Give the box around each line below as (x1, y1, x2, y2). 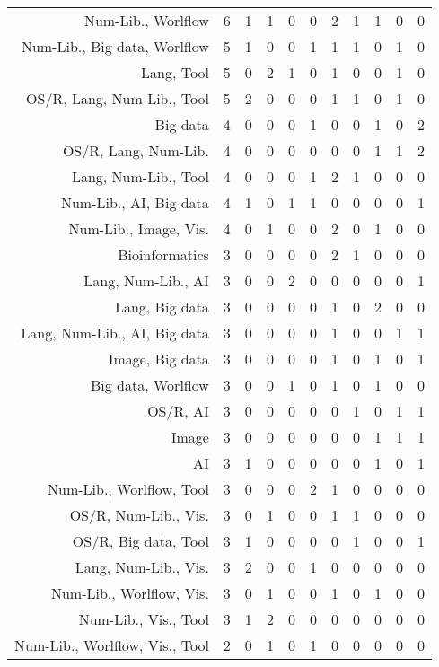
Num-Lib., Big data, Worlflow (21, 36, 209, 57)
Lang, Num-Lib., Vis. (75, 557, 209, 577)
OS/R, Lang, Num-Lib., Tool (26, 88, 209, 109)
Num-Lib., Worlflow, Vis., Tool (14, 635, 209, 655)
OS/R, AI (147, 400, 209, 421)
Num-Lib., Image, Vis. (68, 218, 209, 239)
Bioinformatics (118, 244, 209, 265)
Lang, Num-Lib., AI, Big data (21, 322, 209, 343)
